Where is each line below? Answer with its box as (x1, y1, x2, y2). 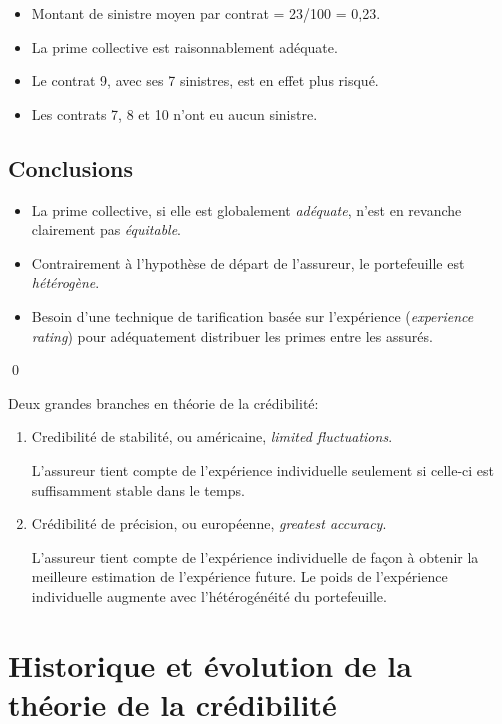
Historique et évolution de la (8, 644, 412, 685)
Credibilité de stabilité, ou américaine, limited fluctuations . (31, 426, 393, 447)
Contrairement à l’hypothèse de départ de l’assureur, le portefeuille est (31, 252, 465, 273)
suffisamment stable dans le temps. (31, 479, 245, 500)
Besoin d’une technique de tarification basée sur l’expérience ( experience (31, 305, 474, 326)
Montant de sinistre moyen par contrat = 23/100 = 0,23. (31, 3, 381, 23)
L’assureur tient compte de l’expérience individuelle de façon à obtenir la (31, 546, 479, 567)
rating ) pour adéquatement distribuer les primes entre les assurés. (31, 325, 433, 346)
